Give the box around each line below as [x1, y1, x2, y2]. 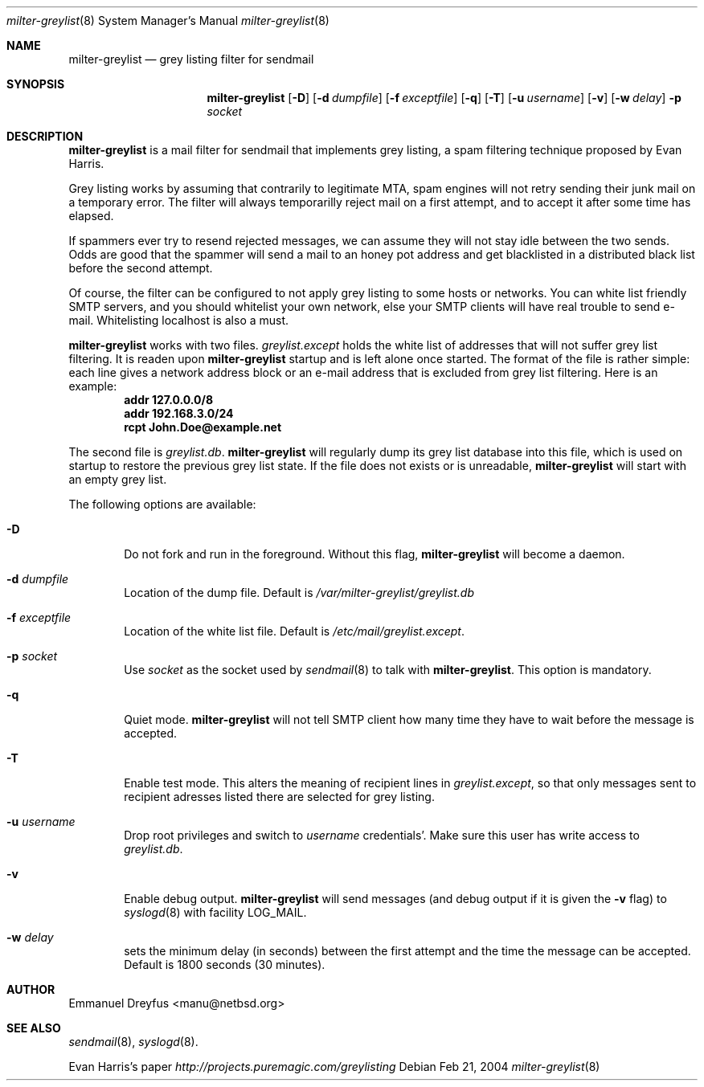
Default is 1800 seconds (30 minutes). [124, 958, 325, 971]
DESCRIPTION [6, 129, 84, 143]
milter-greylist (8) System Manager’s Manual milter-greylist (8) [6, 14, 329, 27]
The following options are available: [68, 497, 256, 511]
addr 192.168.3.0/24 [124, 407, 234, 420]
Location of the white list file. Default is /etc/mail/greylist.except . [124, 624, 465, 638]
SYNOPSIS [6, 77, 65, 91]
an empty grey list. [68, 472, 167, 486]
